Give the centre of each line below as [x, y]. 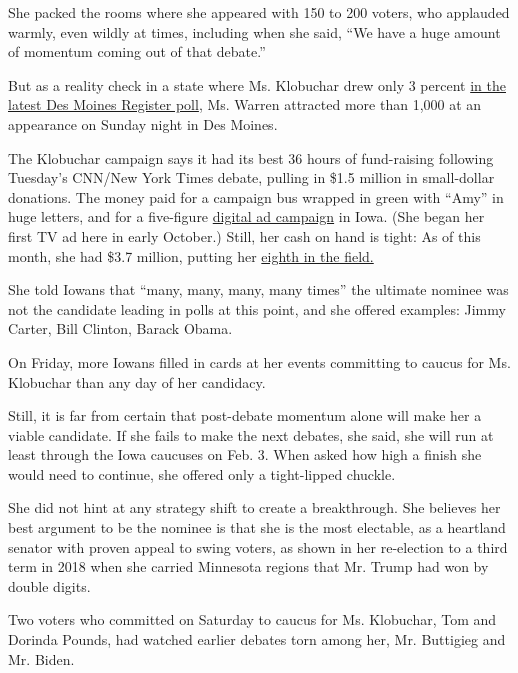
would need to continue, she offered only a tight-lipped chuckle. [202, 473]
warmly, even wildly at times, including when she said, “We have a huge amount [254, 31]
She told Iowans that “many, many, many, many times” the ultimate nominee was [258, 289]
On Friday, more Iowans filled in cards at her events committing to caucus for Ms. [259, 361]
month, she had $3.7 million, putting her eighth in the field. [191, 255]
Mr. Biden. [41, 658]
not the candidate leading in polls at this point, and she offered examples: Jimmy [257, 308]
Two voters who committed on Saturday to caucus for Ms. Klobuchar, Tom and [252, 619]
